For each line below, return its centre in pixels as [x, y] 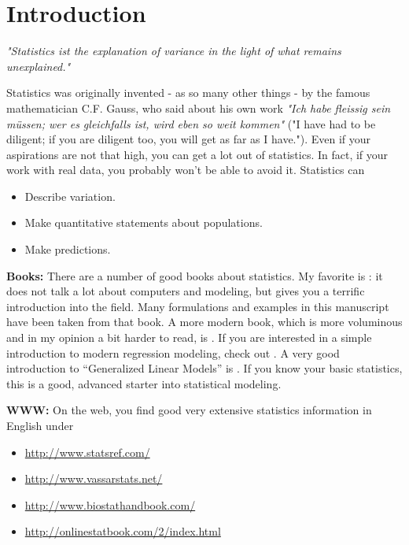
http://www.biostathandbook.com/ [110, 504]
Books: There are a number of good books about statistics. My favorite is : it [195, 275]
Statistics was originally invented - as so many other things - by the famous [188, 93]
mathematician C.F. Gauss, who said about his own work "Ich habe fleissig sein [199, 108]
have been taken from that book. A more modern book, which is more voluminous [204, 322]
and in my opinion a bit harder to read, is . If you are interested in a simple [189, 337]
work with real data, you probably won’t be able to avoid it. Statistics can [186, 170]
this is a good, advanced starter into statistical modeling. [144, 383]
